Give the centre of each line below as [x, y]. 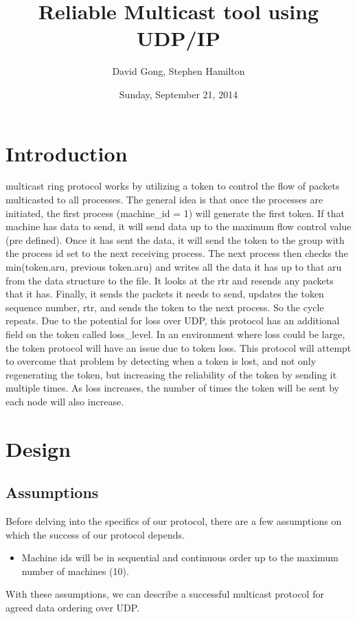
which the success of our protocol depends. [95, 534]
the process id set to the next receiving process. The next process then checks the [177, 253]
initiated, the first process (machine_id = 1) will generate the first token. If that [175, 213]
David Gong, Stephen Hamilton [178, 71]
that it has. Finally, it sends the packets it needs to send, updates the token [165, 294]
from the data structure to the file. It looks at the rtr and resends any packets [170, 280]
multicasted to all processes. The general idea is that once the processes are [164, 200]
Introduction [67, 153]
